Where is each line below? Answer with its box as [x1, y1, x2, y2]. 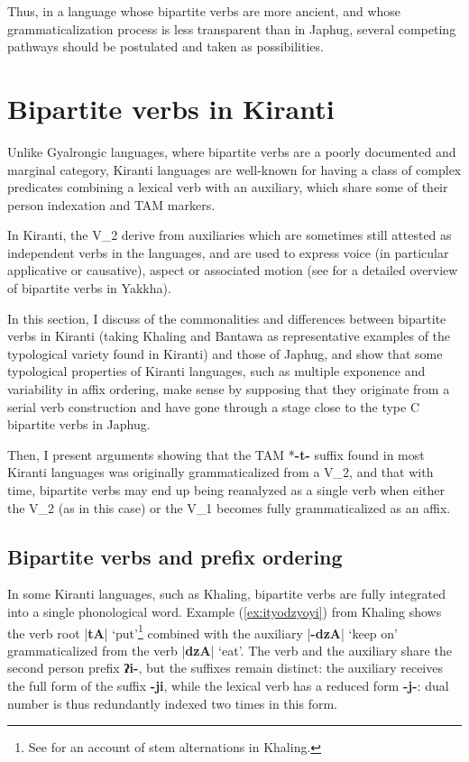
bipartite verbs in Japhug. [7, 415, 151, 434]
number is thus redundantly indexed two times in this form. [7, 693, 338, 712]
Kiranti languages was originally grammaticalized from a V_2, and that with [7, 463, 434, 482]
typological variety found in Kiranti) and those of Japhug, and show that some [7, 344, 443, 363]
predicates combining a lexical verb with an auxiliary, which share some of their [7, 178, 448, 197]
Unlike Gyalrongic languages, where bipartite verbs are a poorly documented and [7, 142, 456, 161]
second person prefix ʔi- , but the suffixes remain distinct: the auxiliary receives [7, 658, 443, 677]
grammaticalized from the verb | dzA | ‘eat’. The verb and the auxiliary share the [7, 640, 452, 659]
